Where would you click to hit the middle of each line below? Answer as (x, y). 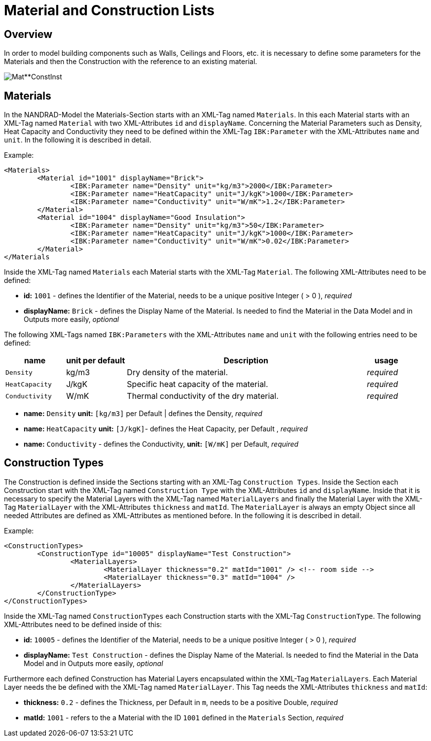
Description (246, 361)
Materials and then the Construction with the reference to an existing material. (131, 62)
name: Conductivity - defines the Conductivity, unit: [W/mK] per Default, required (161, 444)
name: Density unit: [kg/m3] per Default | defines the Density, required (143, 414)
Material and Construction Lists (109, 10)
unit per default (96, 361)
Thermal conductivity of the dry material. (203, 396)
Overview (28, 34)
